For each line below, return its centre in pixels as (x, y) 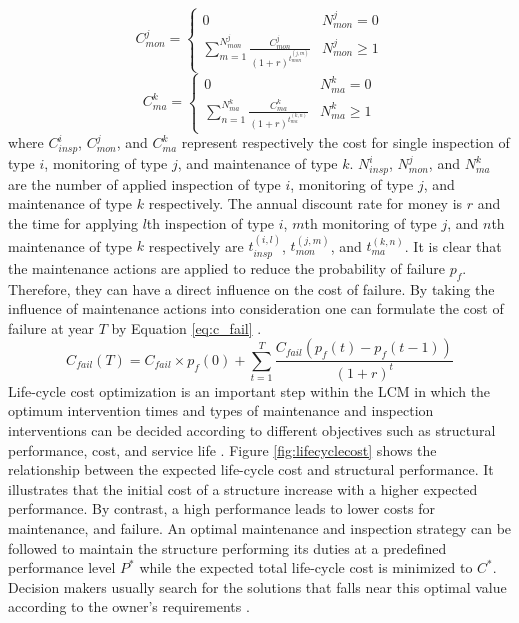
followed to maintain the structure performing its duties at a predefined (227, 547)
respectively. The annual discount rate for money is (305, 203)
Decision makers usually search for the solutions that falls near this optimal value (257, 586)
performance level (62, 567)
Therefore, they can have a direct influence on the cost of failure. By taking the (251, 288)
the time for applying (73, 223)
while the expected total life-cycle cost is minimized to (306, 567)
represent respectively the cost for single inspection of (345, 142)
